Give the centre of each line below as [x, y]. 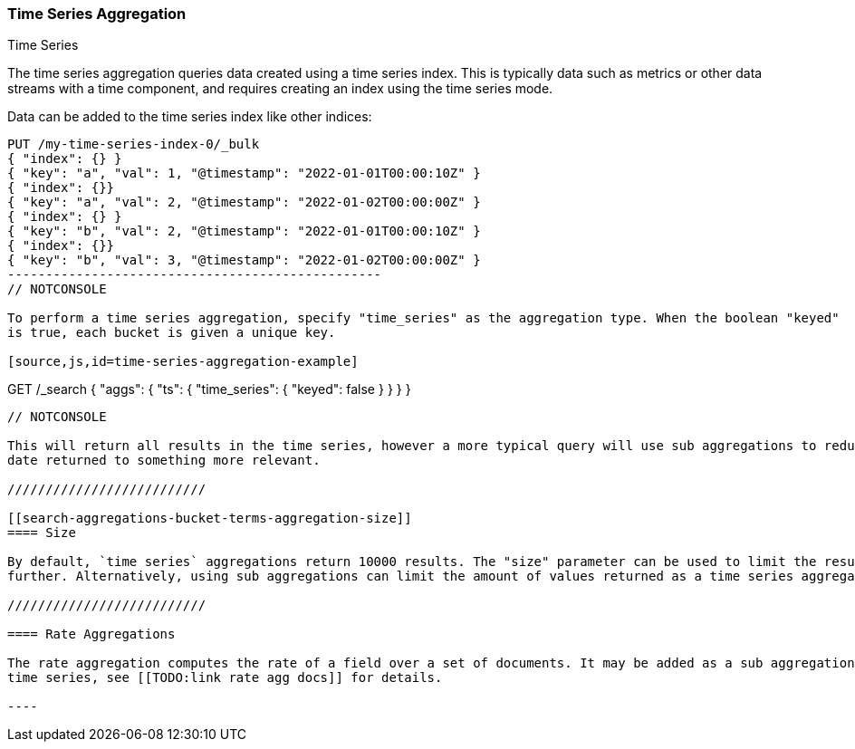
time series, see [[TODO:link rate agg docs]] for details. [225, 678]
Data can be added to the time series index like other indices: [190, 117]
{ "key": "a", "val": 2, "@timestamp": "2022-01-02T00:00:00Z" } [244, 202]
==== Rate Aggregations [91, 634]
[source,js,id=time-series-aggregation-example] [183, 362]
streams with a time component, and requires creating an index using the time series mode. [280, 89]
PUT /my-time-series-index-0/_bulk [134, 144]
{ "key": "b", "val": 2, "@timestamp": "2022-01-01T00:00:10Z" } [244, 231]
